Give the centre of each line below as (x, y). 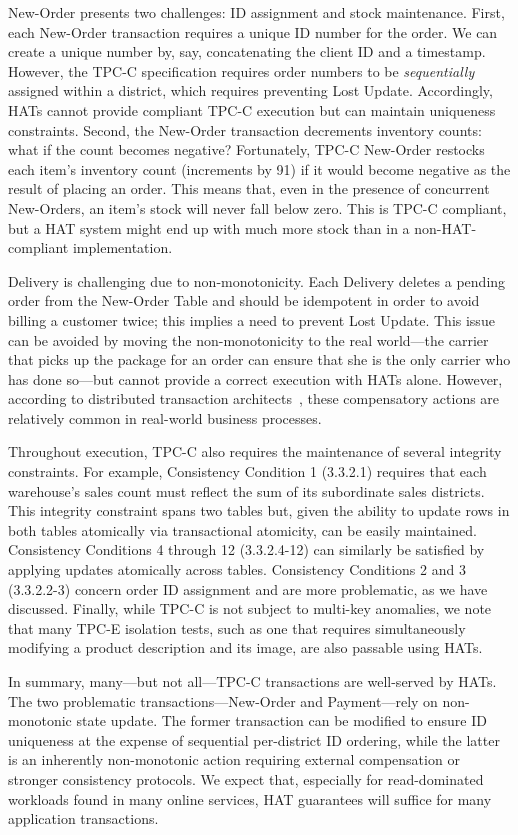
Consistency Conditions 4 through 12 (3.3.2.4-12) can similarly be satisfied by (246, 549)
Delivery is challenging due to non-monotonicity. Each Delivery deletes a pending (257, 280)
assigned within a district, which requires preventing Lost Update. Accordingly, (250, 90)
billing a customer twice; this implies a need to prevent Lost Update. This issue (251, 319)
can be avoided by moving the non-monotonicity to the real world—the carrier (248, 339)
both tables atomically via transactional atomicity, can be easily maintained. (242, 529)
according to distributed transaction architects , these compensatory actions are (254, 398)
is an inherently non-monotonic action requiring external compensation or (234, 759)
